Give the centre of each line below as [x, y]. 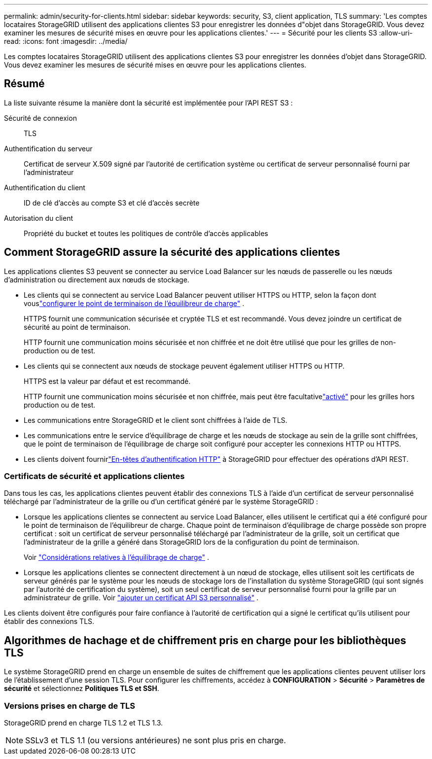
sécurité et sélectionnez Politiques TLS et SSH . [82, 689]
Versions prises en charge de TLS [70, 706]
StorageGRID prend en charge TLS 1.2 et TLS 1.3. [84, 723]
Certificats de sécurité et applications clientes [94, 476]
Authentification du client [45, 187]
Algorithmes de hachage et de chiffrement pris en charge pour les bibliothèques [205, 640]
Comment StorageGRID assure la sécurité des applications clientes [172, 252]
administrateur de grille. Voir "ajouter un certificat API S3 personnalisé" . [141, 598]
